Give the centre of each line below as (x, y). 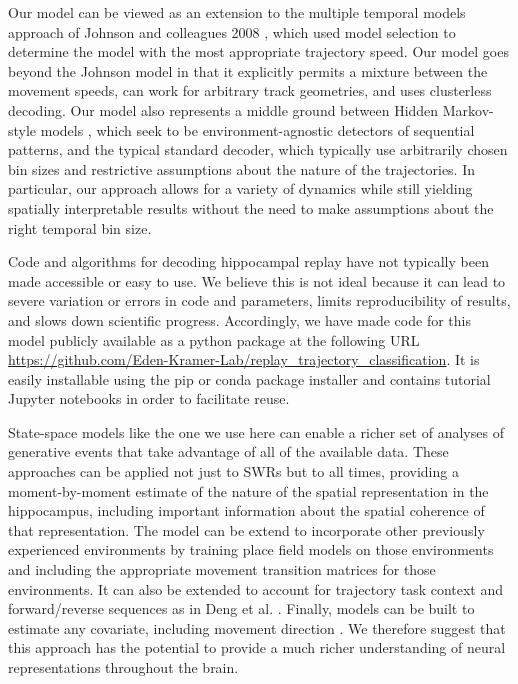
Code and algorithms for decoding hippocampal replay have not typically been (248, 261)
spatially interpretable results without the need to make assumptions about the (251, 207)
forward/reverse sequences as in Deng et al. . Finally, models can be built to (241, 608)
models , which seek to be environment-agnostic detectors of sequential (257, 129)
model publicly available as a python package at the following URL (214, 339)
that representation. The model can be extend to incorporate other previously (246, 529)
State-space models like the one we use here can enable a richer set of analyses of (256, 431)
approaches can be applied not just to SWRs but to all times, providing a (233, 471)
